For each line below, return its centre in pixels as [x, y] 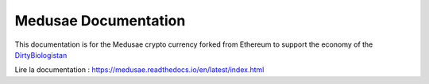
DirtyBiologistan [41, 55]
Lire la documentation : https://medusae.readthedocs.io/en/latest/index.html [139, 70]
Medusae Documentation [100, 21]
